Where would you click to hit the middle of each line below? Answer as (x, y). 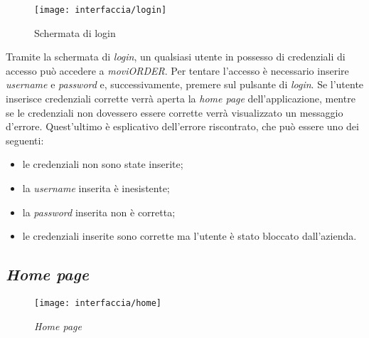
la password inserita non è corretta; (99, 212)
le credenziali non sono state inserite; (103, 164)
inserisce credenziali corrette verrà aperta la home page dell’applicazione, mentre (181, 99)
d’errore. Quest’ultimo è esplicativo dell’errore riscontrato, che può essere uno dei (182, 126)
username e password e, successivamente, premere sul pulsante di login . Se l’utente (185, 84)
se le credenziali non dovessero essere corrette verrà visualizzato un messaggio (175, 112)
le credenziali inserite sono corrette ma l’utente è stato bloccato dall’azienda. (189, 236)
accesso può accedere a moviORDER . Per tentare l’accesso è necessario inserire (177, 70)
